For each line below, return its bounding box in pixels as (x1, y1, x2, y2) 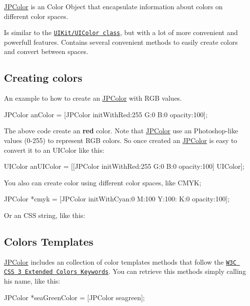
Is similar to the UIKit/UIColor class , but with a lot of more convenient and (4, 27, 238, 37)
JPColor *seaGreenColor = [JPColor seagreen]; (4, 292, 145, 302)
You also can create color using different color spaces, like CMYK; (4, 177, 201, 187)
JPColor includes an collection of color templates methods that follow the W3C (4, 256, 237, 267)
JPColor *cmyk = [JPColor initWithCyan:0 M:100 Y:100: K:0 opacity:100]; (4, 194, 230, 204)
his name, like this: (4, 276, 60, 286)
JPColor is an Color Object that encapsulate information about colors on (4, 1, 223, 11)
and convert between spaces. (4, 46, 88, 56)
